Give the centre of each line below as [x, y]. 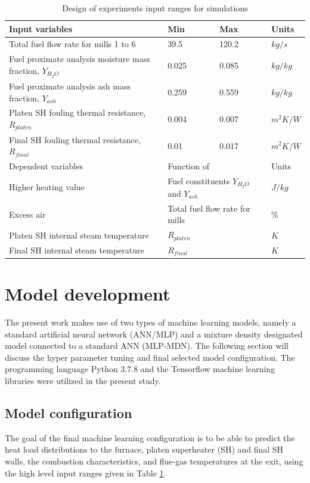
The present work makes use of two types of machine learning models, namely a [151, 322]
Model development [88, 294]
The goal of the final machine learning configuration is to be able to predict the [150, 437]
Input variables [41, 28]
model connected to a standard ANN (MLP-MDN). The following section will [147, 346]
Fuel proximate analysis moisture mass [80, 59]
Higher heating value [47, 187]
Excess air [27, 214]
